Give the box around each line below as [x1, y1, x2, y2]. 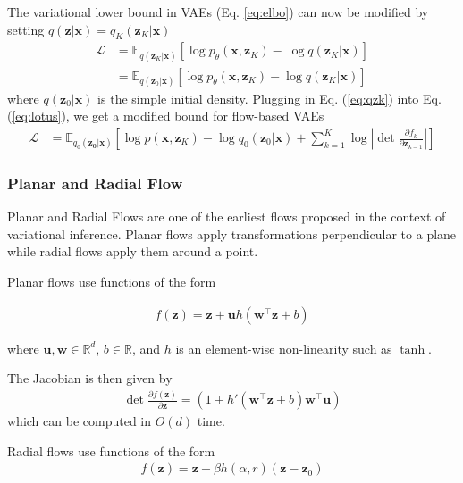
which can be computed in [7, 412, 151, 430]
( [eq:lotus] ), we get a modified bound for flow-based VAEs [7, 106, 324, 125]
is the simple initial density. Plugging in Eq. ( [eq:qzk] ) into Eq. [97, 88, 442, 107]
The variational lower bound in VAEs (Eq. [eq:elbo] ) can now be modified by [7, 3, 429, 21]
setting [7, 20, 45, 38]
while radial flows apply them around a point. [7, 242, 258, 261]
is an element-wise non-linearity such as [175, 338, 392, 357]
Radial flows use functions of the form [7, 441, 215, 460]
